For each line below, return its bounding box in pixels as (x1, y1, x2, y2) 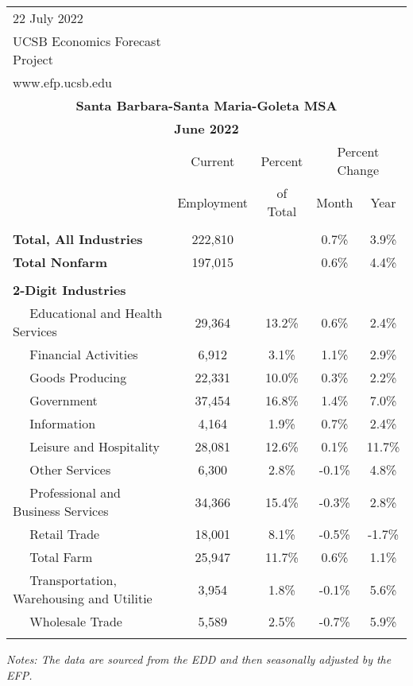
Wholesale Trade (29, 612, 122, 630)
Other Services (29, 460, 111, 479)
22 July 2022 (13, 9, 83, 27)
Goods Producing (29, 368, 127, 386)
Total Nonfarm (13, 253, 108, 271)
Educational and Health (29, 304, 163, 322)
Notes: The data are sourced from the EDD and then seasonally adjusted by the (6, 651, 392, 667)
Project (13, 50, 53, 68)
